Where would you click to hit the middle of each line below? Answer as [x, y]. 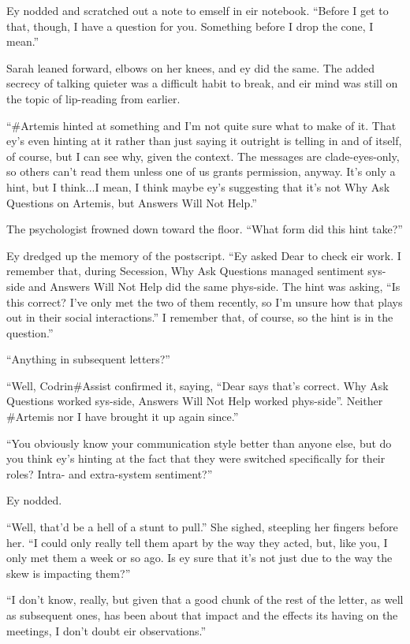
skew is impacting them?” [69, 573]
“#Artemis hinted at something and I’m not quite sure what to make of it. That [201, 125]
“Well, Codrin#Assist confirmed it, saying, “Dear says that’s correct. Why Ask [198, 385]
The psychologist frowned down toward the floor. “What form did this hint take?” [205, 229]
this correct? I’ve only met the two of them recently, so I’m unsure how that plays [205, 302]
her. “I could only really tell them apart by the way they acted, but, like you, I [197, 542]
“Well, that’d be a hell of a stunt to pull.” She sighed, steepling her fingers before [202, 527]
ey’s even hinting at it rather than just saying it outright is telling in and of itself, [204, 141]
